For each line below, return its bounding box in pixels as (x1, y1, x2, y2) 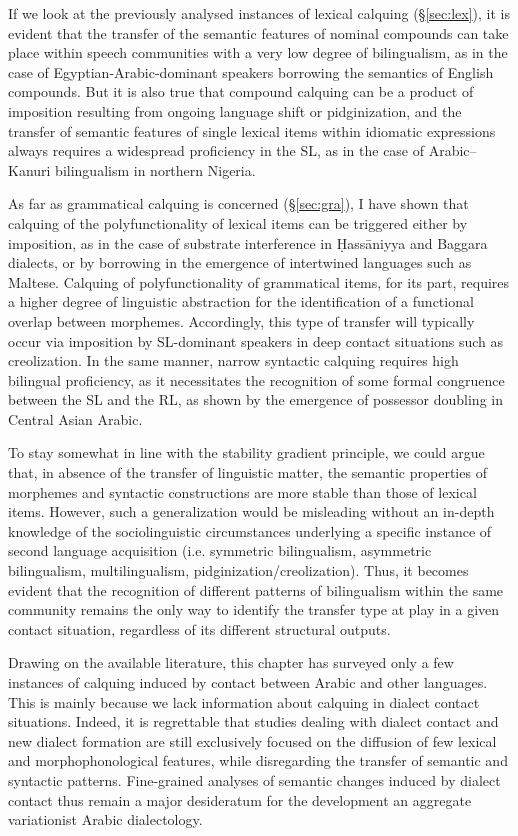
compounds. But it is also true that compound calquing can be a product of (8, 81, 474, 102)
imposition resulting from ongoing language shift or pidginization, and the (8, 100, 462, 121)
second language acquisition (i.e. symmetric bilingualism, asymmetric (8, 540, 432, 561)
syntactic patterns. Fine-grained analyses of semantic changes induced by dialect (8, 769, 501, 790)
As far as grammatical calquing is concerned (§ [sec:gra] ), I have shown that (8, 193, 469, 214)
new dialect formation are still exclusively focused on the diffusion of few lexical (8, 730, 497, 751)
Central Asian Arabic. (8, 408, 143, 429)
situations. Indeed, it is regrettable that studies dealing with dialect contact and (8, 711, 499, 732)
